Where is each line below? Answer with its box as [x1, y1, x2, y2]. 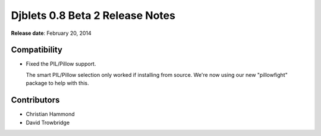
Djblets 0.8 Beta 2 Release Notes [11, 9, 175, 22]
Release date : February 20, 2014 [11, 30, 92, 37]
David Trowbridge [26, 119, 70, 126]
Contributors [11, 95, 60, 105]
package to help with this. [26, 80, 89, 87]
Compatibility [11, 45, 62, 55]
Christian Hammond [26, 111, 75, 118]
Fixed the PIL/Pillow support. [26, 60, 96, 67]
